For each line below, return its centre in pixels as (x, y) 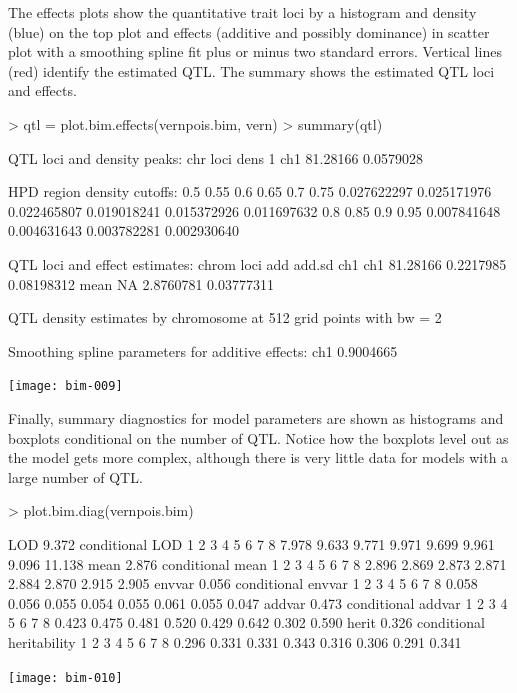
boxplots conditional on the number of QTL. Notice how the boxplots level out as (258, 437)
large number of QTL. (75, 476)
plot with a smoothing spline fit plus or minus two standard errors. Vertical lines (255, 51)
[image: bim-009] (65, 386)
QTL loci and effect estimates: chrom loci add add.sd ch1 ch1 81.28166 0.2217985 (257, 263)
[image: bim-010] (65, 677)
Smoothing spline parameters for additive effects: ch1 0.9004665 (203, 350)
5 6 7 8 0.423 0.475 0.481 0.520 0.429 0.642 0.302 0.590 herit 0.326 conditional (246, 622)
